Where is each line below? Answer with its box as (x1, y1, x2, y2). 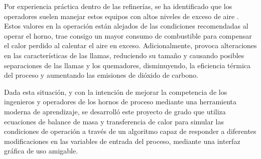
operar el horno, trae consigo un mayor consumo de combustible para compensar (4, 30, 252, 41)
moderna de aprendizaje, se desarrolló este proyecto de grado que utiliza (4, 106, 226, 116)
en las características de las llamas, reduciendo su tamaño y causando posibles (4, 50, 244, 60)
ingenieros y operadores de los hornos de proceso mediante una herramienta (4, 96, 237, 107)
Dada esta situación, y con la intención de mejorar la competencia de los (4, 86, 227, 97)
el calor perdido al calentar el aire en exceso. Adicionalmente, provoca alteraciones (4, 40, 257, 51)
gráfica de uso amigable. (4, 145, 78, 156)
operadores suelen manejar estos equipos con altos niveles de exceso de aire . (4, 11, 239, 21)
